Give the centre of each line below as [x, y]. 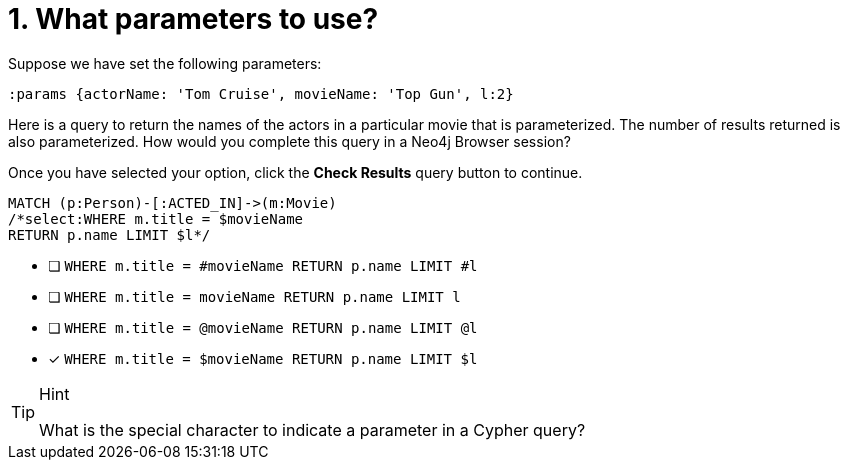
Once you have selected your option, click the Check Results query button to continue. [295, 172]
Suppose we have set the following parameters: [165, 63]
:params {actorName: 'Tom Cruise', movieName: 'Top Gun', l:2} [261, 93]
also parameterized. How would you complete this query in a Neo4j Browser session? [289, 141]
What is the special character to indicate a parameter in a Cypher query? [312, 429]
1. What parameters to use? [193, 19]
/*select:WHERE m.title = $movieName [156, 218]
